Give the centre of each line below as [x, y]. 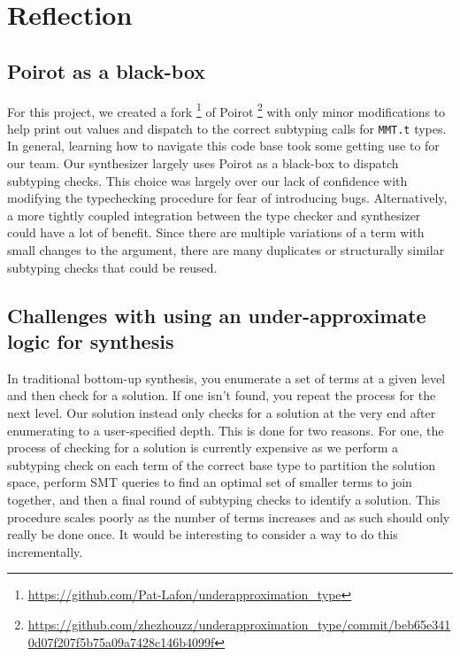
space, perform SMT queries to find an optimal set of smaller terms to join [210, 482]
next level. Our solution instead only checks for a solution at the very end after [222, 413]
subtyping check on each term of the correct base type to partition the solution [222, 464]
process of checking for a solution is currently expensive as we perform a [203, 448]
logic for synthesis [91, 341]
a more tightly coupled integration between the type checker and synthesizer [214, 215]
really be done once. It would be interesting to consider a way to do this [203, 534]
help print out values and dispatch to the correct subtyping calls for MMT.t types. [227, 128]
